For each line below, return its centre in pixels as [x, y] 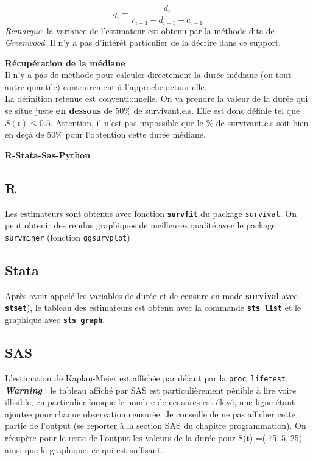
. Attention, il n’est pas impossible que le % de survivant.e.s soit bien [179, 122]
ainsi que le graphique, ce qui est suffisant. [84, 449]
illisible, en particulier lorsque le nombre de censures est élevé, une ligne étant [150, 402]
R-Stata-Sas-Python [48, 154]
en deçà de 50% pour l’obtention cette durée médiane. [105, 134]
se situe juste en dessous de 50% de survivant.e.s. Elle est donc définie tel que [153, 111]
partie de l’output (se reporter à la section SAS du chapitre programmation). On [156, 426]
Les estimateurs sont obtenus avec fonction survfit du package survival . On [151, 213]
